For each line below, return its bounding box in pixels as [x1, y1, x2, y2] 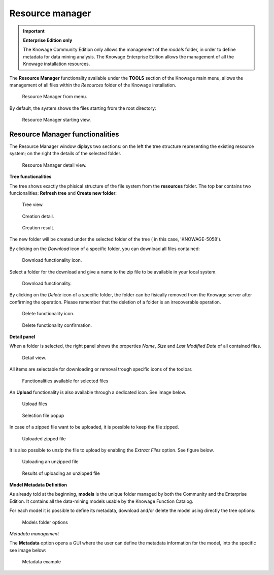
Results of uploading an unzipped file [22, 470, 100, 476]
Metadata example [22, 559, 61, 565]
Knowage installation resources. [23, 61, 90, 67]
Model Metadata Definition [9, 482, 67, 488]
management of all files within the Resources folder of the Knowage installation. [9, 82, 177, 88]
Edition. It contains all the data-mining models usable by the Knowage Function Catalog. [9, 498, 194, 504]
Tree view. [22, 201, 44, 208]
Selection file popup [22, 412, 64, 418]
